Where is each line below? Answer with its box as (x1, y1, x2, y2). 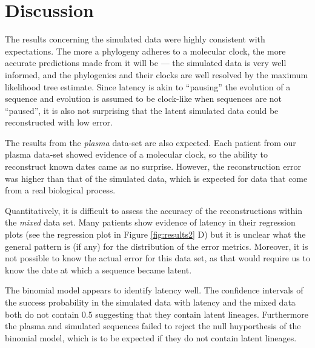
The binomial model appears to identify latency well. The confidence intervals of (5, 284, 303, 296)
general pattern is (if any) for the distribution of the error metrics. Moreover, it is (5, 239, 308, 252)
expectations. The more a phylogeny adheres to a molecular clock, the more (5, 44, 286, 57)
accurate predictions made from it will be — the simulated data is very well (5, 56, 287, 69)
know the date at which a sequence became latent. (5, 263, 192, 276)
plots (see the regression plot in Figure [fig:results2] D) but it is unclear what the (5, 228, 306, 241)
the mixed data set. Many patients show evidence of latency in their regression (5, 216, 296, 229)
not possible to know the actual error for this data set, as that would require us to (5, 252, 310, 264)
